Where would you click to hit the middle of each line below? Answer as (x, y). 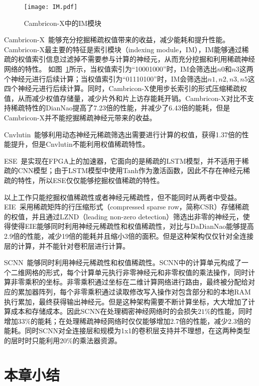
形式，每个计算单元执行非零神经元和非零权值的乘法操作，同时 (147, 272)
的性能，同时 (231, 311)
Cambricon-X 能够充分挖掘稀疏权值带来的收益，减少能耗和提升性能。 (117, 40)
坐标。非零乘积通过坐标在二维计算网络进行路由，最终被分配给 (147, 282)
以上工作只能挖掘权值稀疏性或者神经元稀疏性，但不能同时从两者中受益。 (123, 197)
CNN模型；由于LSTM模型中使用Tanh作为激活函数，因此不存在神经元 (130, 170)
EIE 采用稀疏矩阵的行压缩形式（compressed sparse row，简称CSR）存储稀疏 (127, 207)
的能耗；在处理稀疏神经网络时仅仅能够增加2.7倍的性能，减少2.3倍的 (141, 321)
